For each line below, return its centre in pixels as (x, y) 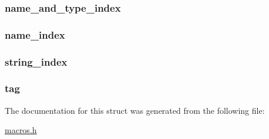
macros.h (21, 130)
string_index (36, 61)
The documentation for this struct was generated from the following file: (135, 110)
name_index (35, 34)
